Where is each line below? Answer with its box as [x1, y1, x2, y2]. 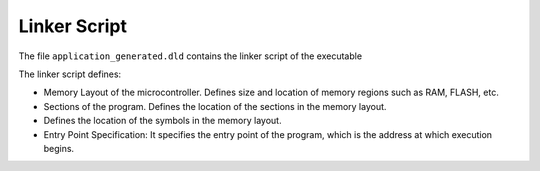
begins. [43, 142, 75, 154]
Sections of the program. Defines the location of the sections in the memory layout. [43, 100, 387, 112]
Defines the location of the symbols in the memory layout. [43, 115, 282, 127]
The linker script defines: [18, 68, 122, 80]
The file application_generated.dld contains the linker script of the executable [18, 50, 363, 62]
